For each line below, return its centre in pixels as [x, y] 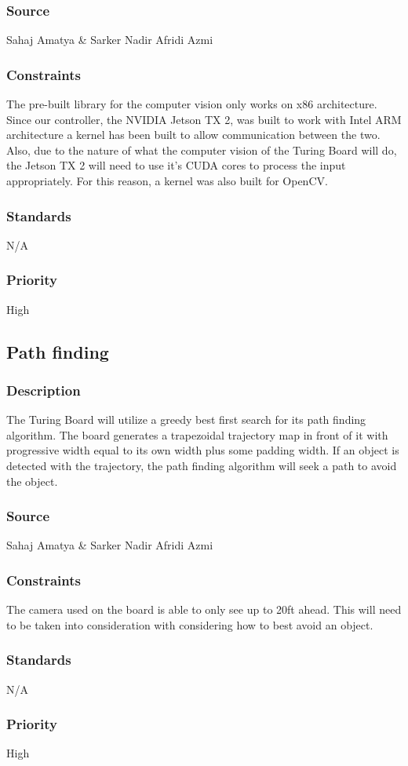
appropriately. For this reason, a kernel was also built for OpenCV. [167, 181]
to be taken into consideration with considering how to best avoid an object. [190, 624]
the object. [32, 481]
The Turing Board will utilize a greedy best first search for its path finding [186, 419]
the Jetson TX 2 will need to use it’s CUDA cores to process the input [176, 165]
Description [44, 390]
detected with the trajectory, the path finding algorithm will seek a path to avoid [202, 465]
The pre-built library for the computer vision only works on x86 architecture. [192, 104]
